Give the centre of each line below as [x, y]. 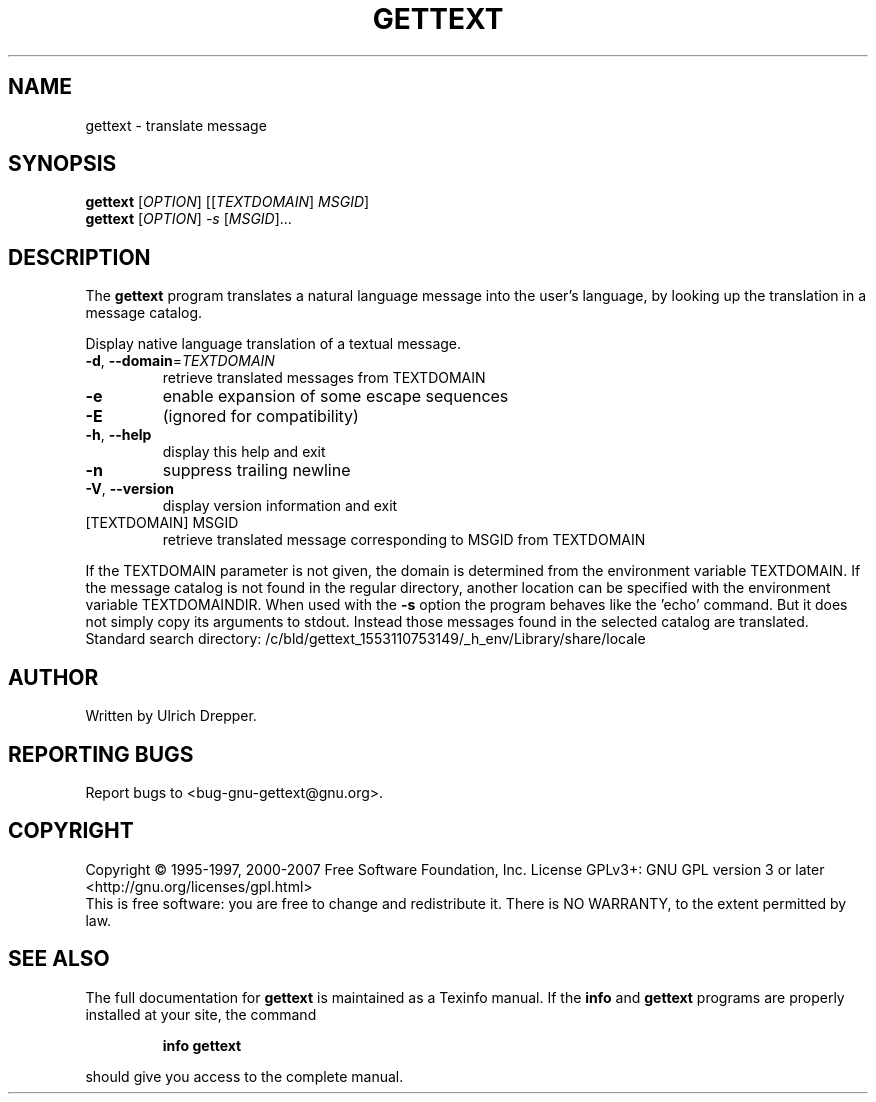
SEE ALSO [59, 959]
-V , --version [129, 489]
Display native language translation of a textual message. [273, 344]
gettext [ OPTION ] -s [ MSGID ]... [188, 219]
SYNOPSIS [62, 164]
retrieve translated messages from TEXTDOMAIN [324, 378]
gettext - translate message [176, 125]
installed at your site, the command [201, 1014]
